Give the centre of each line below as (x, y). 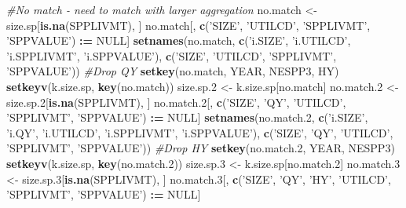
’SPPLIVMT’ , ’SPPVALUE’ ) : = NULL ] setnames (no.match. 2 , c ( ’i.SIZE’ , (187, 117)
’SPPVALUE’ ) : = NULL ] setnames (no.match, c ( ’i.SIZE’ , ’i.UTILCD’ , (179, 40)
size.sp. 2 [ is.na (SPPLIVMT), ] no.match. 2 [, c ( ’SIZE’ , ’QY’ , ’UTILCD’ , (176, 102)
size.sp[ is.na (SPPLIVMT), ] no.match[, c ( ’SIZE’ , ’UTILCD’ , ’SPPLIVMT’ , (188, 25)
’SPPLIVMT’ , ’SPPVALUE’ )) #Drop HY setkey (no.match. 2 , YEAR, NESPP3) (201, 148)
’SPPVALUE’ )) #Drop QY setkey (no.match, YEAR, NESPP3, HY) (173, 71)
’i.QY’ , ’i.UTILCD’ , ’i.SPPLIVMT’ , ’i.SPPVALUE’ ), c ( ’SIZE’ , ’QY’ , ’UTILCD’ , (200, 132)
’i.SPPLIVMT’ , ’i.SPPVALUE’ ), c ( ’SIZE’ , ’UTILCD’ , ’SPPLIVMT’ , (172, 55)
